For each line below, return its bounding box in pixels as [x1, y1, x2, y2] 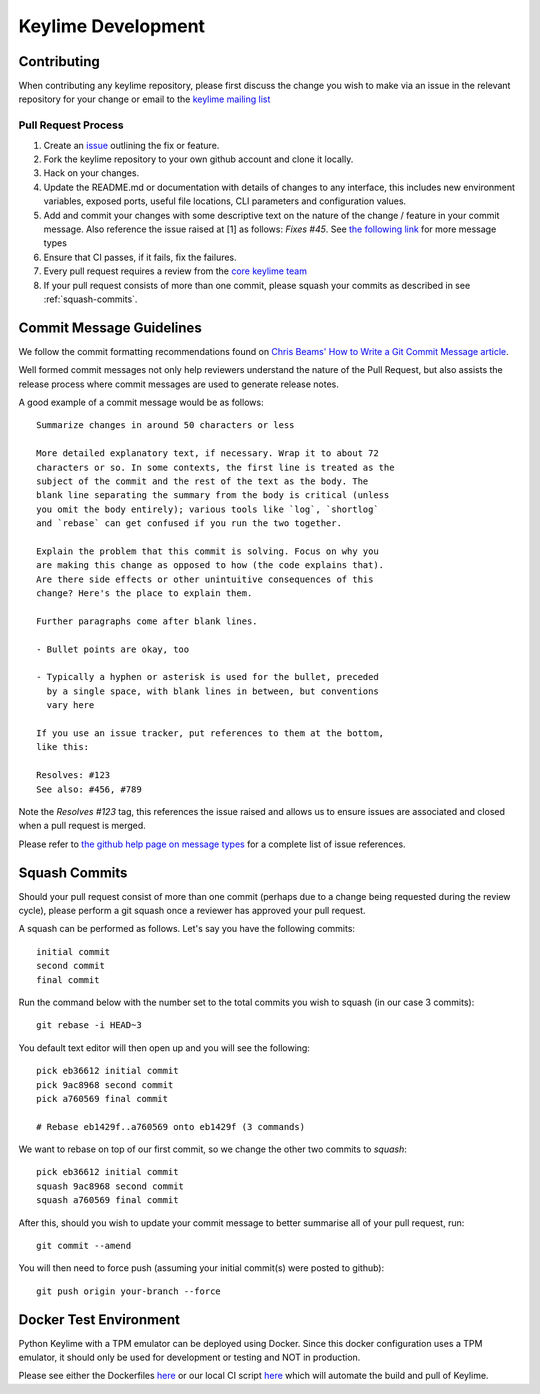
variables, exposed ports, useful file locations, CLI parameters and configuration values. [43, 195, 407, 207]
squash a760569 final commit [36, 1195, 179, 1206]
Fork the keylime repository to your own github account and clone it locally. [43, 153, 354, 165]
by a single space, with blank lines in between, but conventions [46, 685, 379, 697]
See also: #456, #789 [36, 783, 142, 795]
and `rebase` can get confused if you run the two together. [36, 518, 342, 529]
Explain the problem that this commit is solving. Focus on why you [36, 545, 379, 557]
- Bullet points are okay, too [36, 643, 190, 655]
